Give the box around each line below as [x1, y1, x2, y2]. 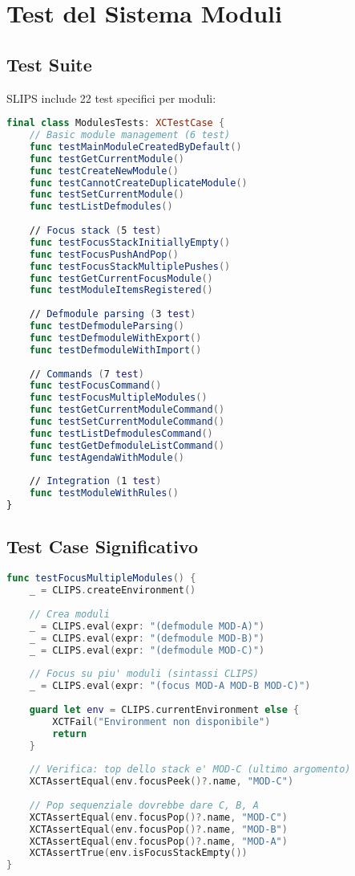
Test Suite [6, 51, 92, 76]
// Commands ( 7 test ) [29, 368, 144, 380]
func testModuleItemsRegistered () [29, 284, 213, 296]
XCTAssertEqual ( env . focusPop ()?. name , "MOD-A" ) [29, 835, 288, 847]
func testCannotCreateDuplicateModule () [29, 177, 248, 189]
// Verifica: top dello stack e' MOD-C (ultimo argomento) [29, 764, 351, 776]
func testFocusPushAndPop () [29, 248, 179, 260]
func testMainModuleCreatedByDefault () [29, 141, 242, 153]
